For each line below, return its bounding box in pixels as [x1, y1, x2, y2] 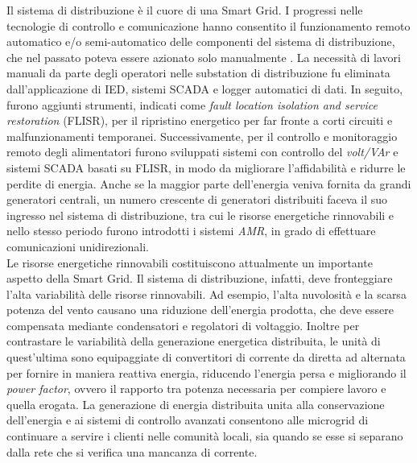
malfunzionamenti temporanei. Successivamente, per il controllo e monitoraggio [6, 127, 398, 144]
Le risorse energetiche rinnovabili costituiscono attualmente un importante [6, 254, 373, 271]
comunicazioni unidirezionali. [6, 238, 150, 254]
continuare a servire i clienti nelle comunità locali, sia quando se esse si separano [6, 428, 403, 444]
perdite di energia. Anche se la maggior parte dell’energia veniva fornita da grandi [6, 175, 411, 192]
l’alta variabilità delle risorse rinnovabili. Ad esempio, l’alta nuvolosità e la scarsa [6, 285, 407, 302]
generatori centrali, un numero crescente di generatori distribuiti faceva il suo [6, 191, 388, 208]
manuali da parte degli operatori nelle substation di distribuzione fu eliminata [6, 64, 390, 81]
